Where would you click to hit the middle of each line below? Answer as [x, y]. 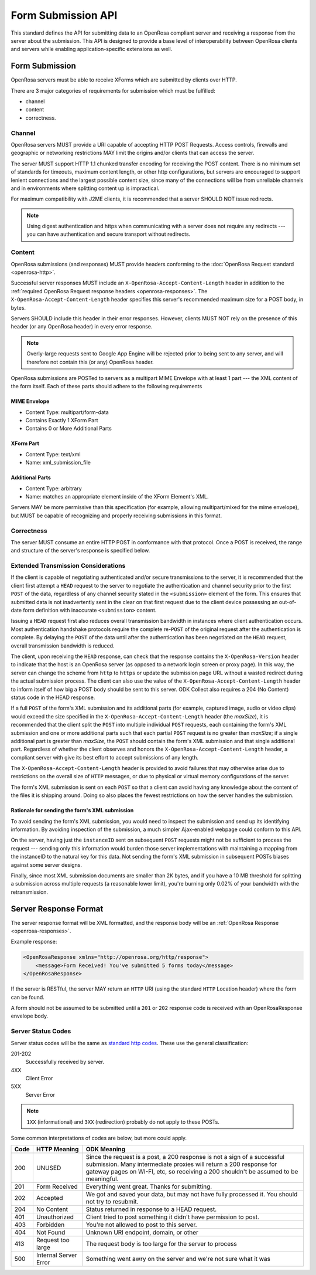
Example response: [34, 942]
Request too [53, 1240]
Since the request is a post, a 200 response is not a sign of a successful [185, 1157]
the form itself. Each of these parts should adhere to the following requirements [107, 386]
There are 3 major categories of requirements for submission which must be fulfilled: [113, 90]
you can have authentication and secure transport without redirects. [109, 234]
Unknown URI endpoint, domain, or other [142, 1233]
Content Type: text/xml [53, 454]
